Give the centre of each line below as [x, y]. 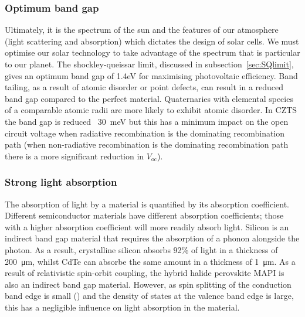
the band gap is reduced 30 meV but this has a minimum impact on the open [147, 121]
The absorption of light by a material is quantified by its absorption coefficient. [147, 204]
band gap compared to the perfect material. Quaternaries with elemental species [149, 98]
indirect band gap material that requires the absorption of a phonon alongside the [152, 238]
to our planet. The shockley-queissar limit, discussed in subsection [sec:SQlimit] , [149, 64]
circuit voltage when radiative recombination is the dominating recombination [145, 133]
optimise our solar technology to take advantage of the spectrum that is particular [152, 52]
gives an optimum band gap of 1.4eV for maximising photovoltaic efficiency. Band [151, 75]
